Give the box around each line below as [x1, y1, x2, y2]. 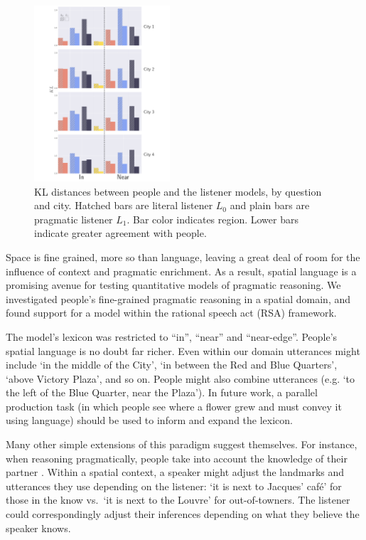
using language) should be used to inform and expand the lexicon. [6, 413, 293, 428]
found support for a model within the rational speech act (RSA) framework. [6, 305, 337, 320]
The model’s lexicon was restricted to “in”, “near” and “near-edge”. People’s [6, 329, 338, 344]
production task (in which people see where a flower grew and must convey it [6, 398, 342, 413]
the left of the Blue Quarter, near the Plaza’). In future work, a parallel [6, 385, 318, 400]
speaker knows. [6, 520, 71, 535]
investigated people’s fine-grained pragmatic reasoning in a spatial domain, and [6, 291, 351, 306]
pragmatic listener [34, 211, 113, 226]
